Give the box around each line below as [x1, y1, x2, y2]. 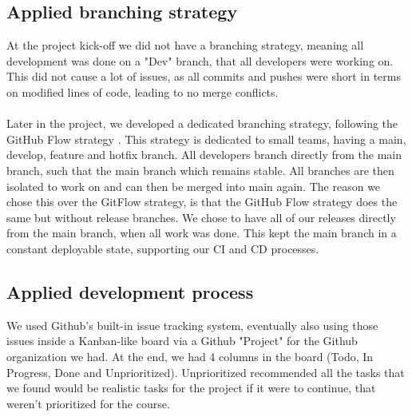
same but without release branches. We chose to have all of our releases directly [6, 208, 396, 225]
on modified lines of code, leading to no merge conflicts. [6, 83, 279, 100]
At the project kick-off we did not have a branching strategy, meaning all [6, 37, 364, 54]
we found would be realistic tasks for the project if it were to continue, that [6, 379, 376, 396]
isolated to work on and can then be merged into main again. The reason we [6, 177, 381, 194]
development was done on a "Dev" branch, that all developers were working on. [6, 52, 394, 69]
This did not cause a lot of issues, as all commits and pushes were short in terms [6, 68, 402, 85]
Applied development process [6, 279, 254, 304]
